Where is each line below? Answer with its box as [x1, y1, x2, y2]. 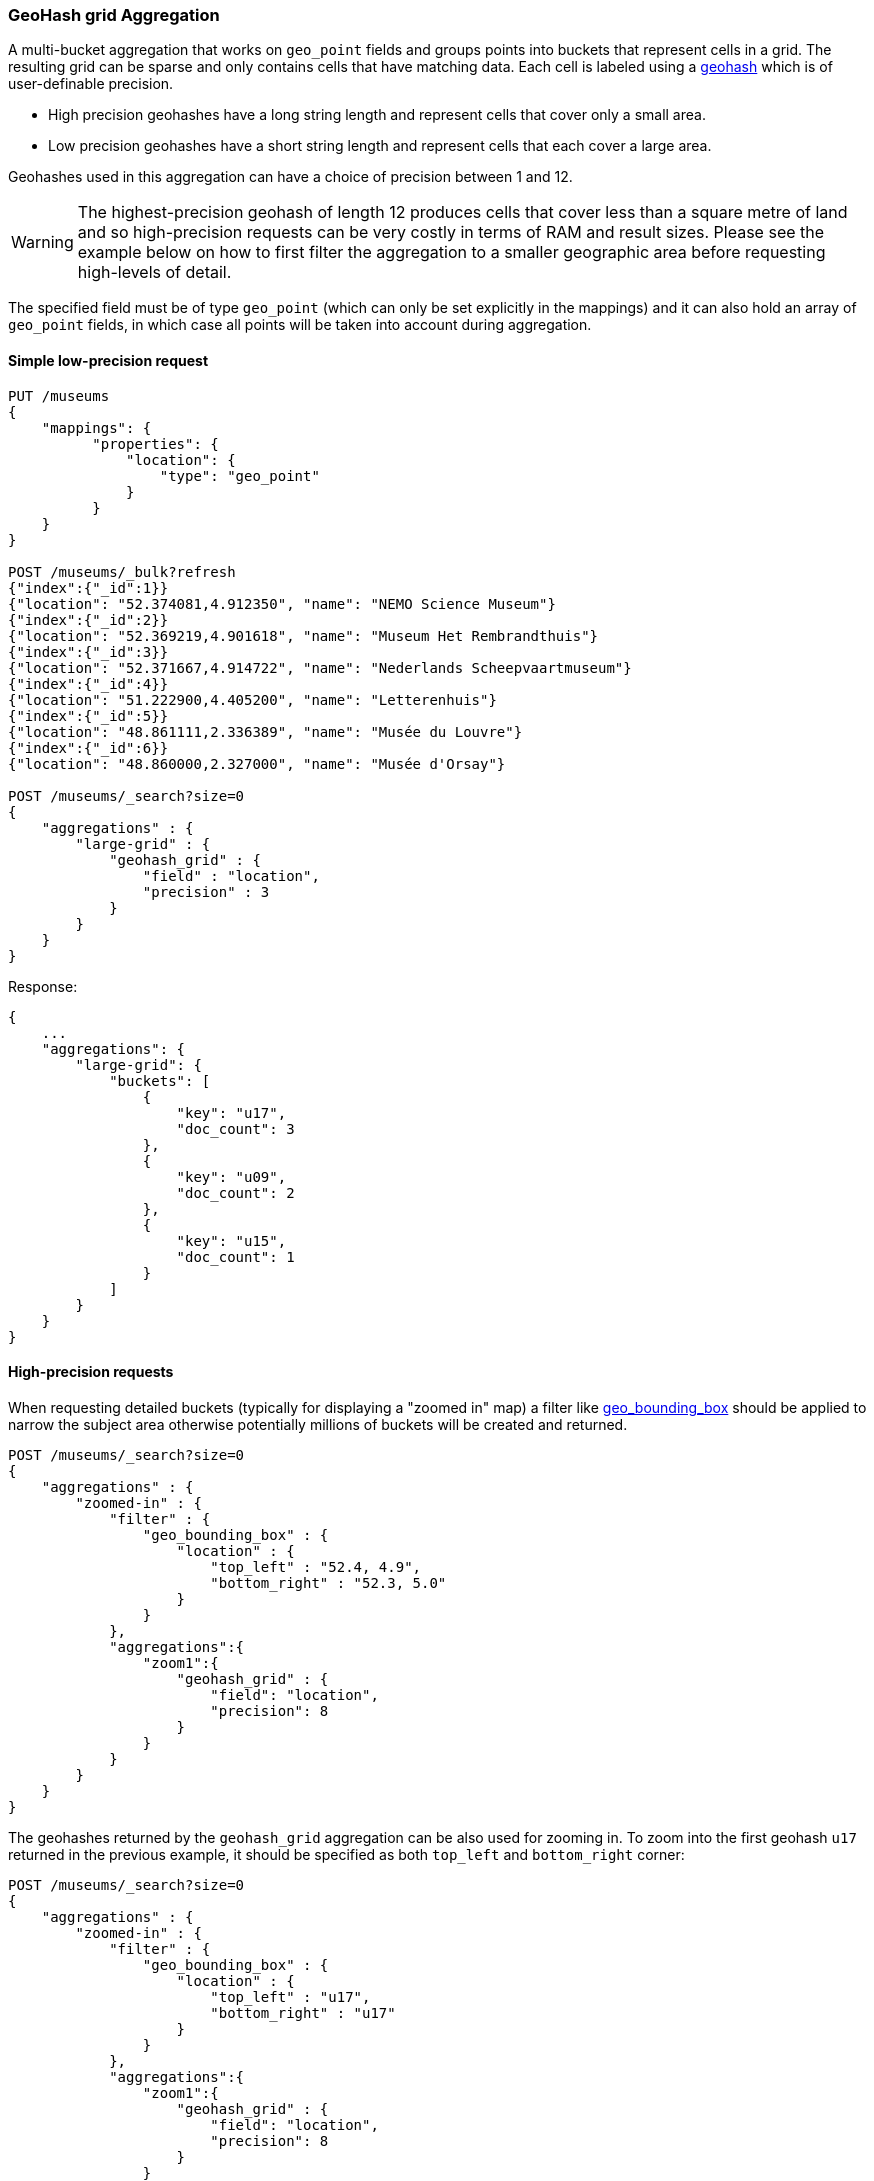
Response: [8, 977, 78, 995]
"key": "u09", [176, 1168, 287, 1185]
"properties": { [92, 435, 219, 452]
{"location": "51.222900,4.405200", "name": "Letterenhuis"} [8, 691, 497, 708]
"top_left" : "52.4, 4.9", [210, 1558, 422, 1575]
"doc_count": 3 [176, 1120, 295, 1137]
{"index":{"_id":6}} [8, 739, 169, 756]
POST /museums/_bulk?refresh [8, 563, 236, 580]
